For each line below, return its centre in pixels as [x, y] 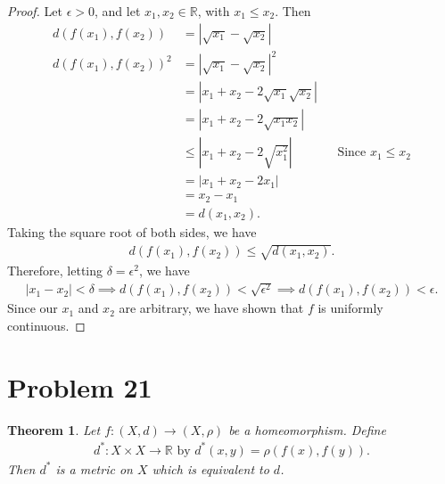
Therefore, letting [55, 270]
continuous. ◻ [46, 325]
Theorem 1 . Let [54, 429]
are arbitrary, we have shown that [211, 308]
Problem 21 [80, 386]
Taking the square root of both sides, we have [132, 231]
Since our [33, 308]
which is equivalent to [210, 468]
